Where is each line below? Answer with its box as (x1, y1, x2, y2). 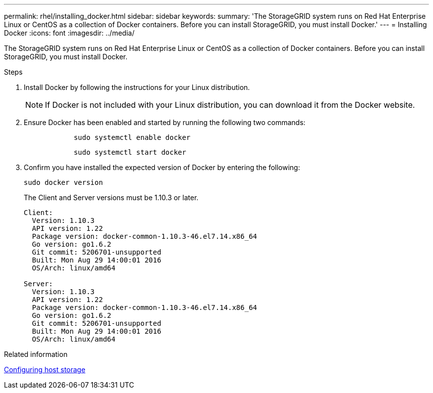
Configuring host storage (4, 365, 86, 374)
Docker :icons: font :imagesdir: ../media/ (4, 29, 134, 37)
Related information (4, 350, 68, 358)
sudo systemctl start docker (74, 148, 186, 156)
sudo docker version (24, 178, 103, 186)
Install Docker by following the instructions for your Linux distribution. (24, 83, 250, 91)
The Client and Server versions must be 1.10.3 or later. (24, 193, 199, 202)
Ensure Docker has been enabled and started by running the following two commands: (24, 118, 305, 127)
